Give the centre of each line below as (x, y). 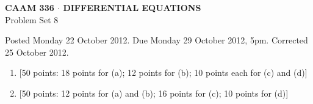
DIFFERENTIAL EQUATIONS (132, 7)
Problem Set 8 (32, 19)
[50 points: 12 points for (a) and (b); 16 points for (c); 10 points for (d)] (154, 93)
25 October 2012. (37, 52)
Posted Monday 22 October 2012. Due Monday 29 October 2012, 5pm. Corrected (156, 40)
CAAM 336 (30, 7)
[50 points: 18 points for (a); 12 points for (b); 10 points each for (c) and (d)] (163, 72)
